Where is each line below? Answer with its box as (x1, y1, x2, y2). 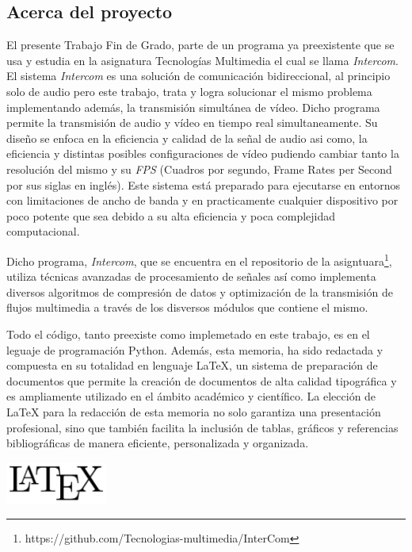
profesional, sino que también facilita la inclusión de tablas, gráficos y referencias (6, 419, 399, 435)
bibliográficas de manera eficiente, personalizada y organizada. (6, 435, 309, 451)
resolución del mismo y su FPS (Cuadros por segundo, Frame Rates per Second (6, 160, 392, 177)
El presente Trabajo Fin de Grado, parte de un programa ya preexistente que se (6, 36, 395, 53)
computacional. (6, 223, 80, 240)
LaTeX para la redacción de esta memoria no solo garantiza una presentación (6, 403, 381, 420)
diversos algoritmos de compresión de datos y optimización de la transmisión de (6, 283, 393, 300)
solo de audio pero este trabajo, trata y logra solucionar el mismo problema (6, 82, 372, 99)
